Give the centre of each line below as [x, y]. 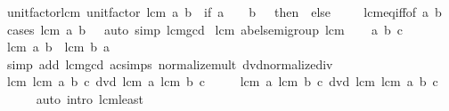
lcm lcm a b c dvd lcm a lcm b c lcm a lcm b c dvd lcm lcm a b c [222, 81]
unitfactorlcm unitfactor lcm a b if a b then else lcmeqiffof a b [224, 12]
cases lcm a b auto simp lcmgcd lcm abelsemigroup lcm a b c [205, 29]
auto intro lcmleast [90, 98]
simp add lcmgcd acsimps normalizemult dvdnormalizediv [170, 63]
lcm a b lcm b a [58, 47]
